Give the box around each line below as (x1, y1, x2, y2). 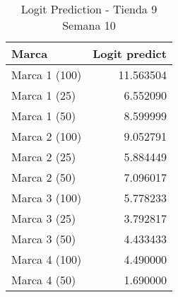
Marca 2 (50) (11, 169, 76, 185)
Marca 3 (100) (11, 190, 82, 206)
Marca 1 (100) (11, 66, 82, 83)
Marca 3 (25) (11, 210, 76, 226)
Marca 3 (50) (11, 231, 76, 247)
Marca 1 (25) (11, 87, 76, 103)
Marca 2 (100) (11, 128, 82, 144)
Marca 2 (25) (11, 148, 76, 165)
